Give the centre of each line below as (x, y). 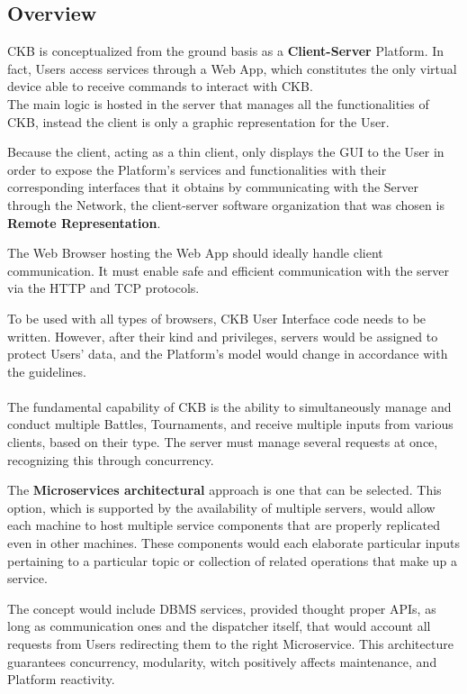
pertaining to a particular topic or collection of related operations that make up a (233, 560)
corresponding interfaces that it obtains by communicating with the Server (213, 187)
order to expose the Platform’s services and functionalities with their (197, 169)
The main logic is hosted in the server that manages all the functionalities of (218, 103)
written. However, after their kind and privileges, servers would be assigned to (223, 336)
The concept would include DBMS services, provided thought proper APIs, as (222, 608)
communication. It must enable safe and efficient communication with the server (229, 270)
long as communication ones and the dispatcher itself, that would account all (219, 626)
